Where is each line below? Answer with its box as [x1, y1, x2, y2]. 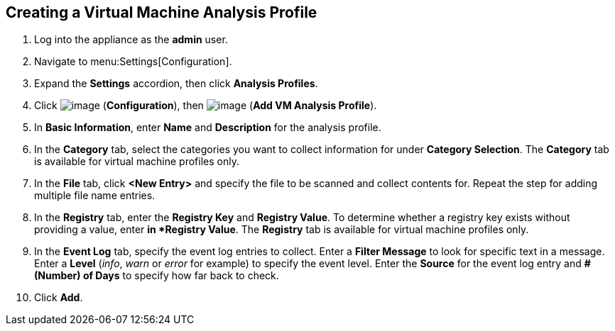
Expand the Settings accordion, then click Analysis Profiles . [34, 77, 318, 90]
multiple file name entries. [34, 189, 156, 202]
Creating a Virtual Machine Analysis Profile [6, 4, 317, 21]
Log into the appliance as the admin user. [34, 33, 228, 46]
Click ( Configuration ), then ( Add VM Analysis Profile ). [34, 99, 377, 112]
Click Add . [34, 291, 83, 304]
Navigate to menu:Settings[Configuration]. [34, 55, 232, 68]
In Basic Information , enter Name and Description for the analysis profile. [34, 121, 381, 134]
